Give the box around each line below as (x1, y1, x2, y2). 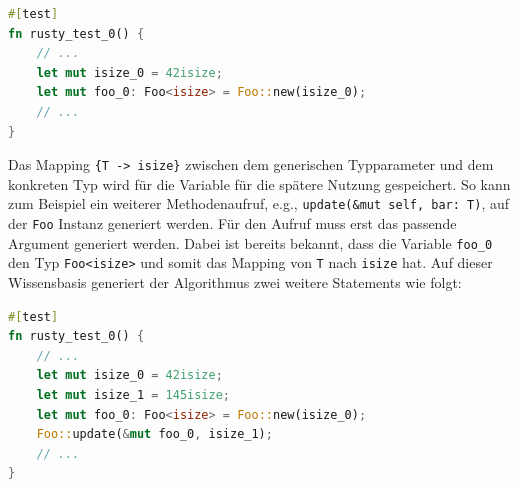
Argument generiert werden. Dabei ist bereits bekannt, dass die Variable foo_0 (8, 232, 493, 253)
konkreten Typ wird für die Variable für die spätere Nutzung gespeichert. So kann (8, 173, 511, 194)
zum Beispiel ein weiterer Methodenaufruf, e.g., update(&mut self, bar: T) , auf (8, 193, 510, 214)
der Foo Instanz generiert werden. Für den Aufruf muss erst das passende (8, 213, 457, 234)
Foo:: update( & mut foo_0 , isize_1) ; (36, 427, 273, 442)
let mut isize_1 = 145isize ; (36, 388, 231, 402)
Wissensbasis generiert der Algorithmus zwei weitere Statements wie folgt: (8, 272, 462, 293)
